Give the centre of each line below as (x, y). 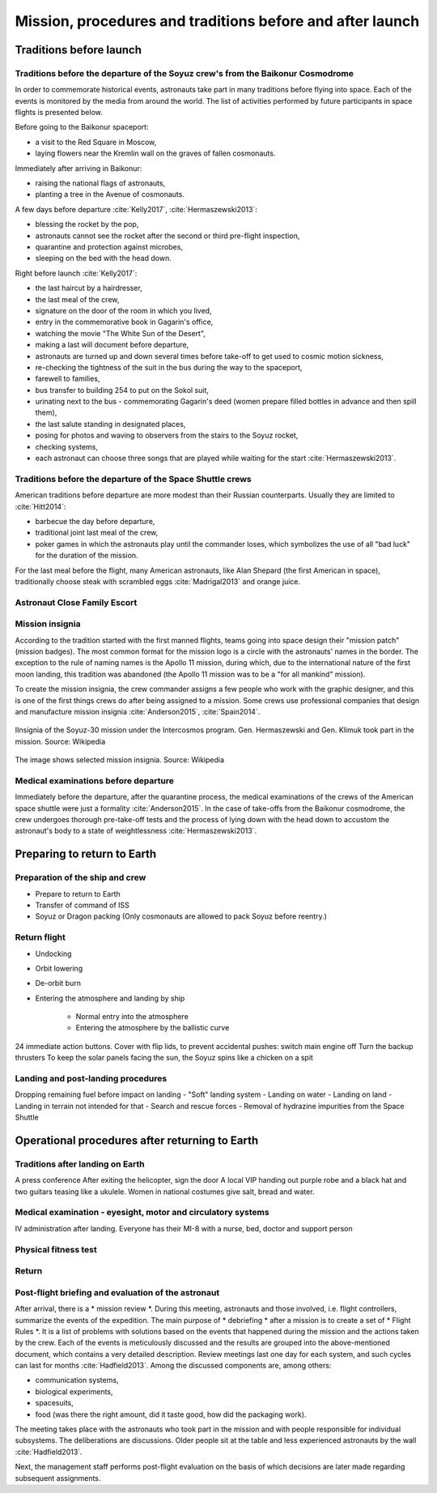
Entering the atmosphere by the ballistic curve (153, 1028)
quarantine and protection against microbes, (109, 247)
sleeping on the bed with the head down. (103, 258)
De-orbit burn (58, 983)
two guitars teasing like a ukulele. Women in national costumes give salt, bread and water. (165, 1192)
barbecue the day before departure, (95, 521)
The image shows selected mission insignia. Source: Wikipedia (120, 760)
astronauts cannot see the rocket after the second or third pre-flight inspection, (168, 236)
